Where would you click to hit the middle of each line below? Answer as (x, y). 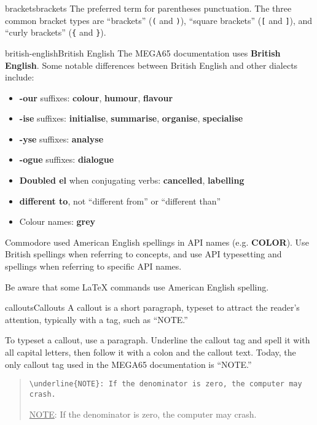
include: (20, 77)
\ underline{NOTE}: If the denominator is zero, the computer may (166, 384)
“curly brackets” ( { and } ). (56, 32)
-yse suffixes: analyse (61, 138)
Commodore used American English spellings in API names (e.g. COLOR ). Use (157, 242)
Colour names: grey (57, 221)
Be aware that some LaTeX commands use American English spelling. (137, 287)
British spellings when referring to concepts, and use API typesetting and (143, 254)
